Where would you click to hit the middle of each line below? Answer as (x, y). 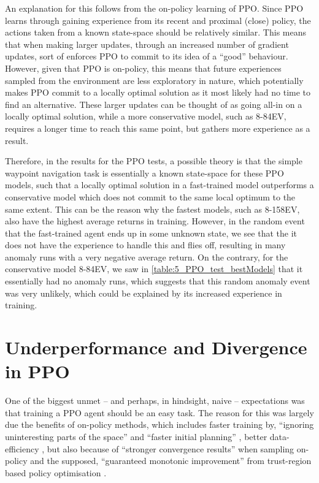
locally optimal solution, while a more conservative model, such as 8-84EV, (146, 116)
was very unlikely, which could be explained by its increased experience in (144, 293)
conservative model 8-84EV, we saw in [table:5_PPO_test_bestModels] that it (154, 269)
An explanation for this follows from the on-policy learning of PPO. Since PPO (154, 8)
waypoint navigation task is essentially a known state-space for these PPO (144, 173)
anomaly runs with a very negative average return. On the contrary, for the (147, 257)
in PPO (37, 371)
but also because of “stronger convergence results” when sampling (171, 448)
